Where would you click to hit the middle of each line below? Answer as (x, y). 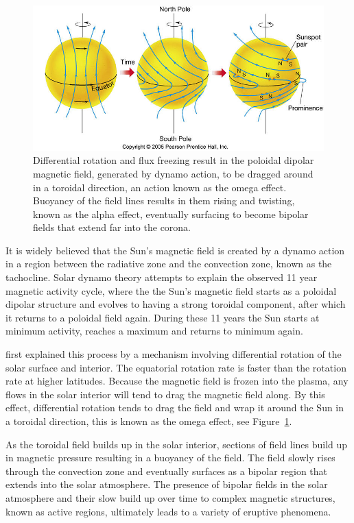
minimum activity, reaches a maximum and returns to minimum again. (154, 331)
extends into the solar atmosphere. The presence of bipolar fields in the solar (167, 484)
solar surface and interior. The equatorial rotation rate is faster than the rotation (176, 367)
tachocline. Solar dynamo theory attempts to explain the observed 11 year (162, 277)
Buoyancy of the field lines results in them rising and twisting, (164, 200)
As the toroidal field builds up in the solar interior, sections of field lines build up (177, 444)
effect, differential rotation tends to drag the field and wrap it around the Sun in (175, 408)
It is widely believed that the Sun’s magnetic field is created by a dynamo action (175, 250)
